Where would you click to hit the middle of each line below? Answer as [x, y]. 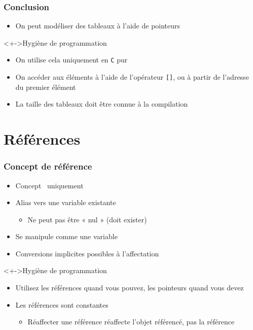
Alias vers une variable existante [66, 202]
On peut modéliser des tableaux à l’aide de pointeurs [98, 26]
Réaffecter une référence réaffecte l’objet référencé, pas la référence [131, 322]
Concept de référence [48, 166]
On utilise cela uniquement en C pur [71, 60]
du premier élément [46, 87]
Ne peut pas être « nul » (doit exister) [87, 219]
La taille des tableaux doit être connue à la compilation [102, 104]
